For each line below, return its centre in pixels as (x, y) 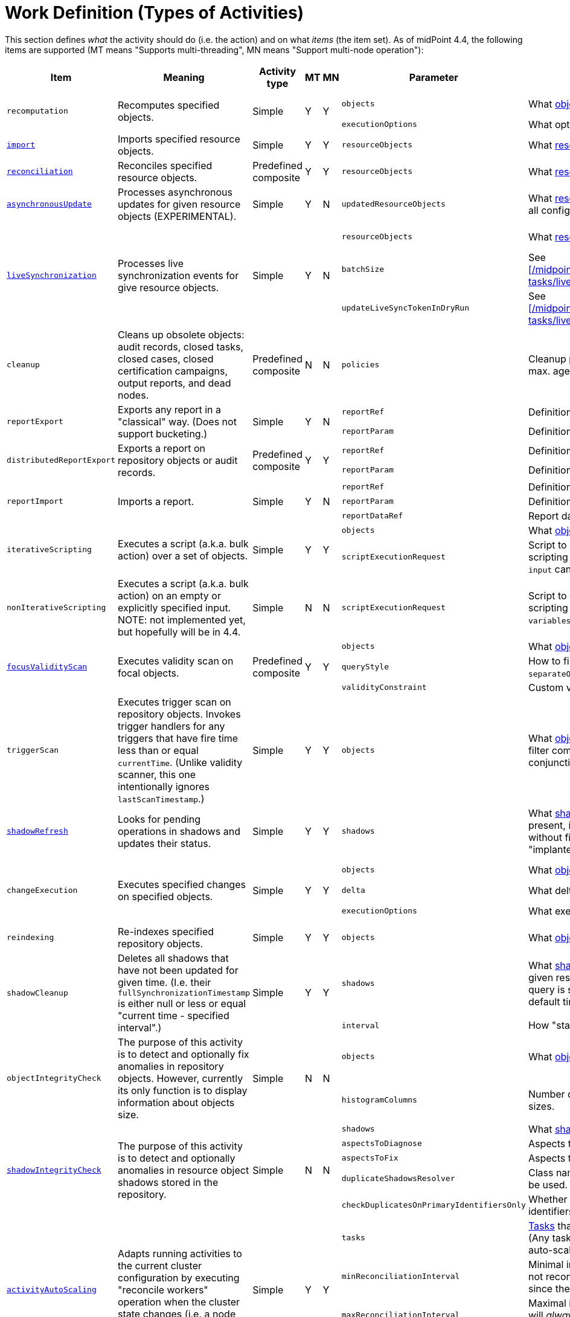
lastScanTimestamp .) (161, 798)
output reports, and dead (175, 383)
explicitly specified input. (175, 607)
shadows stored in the (168, 1182)
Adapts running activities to (180, 1253)
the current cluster (160, 1265)
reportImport (35, 501)
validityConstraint (384, 687)
